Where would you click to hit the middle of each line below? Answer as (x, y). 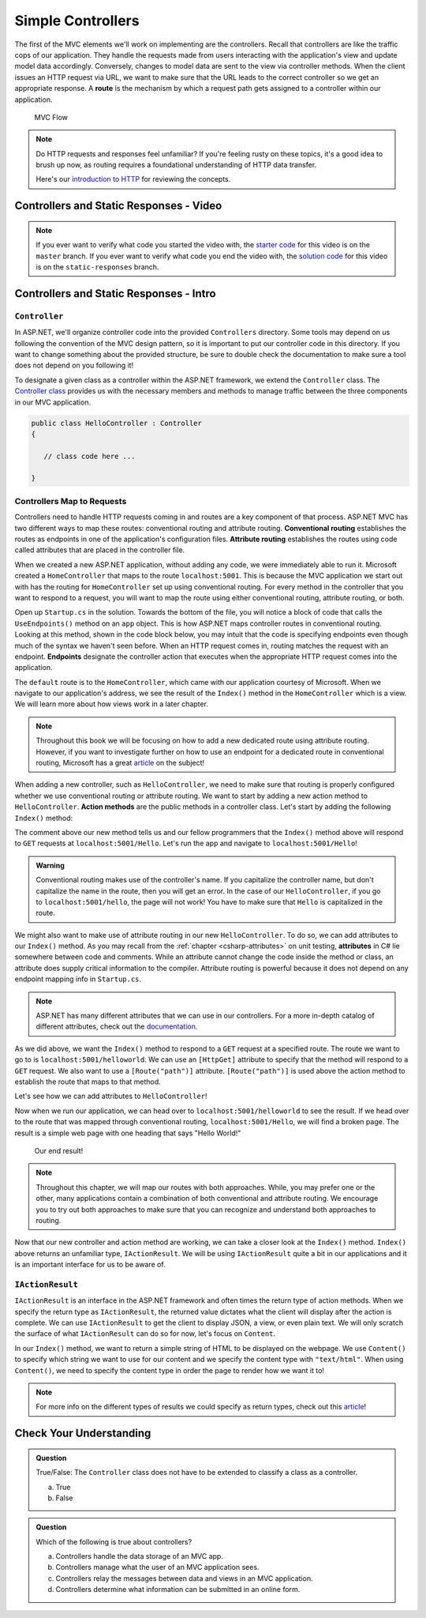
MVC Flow (51, 117)
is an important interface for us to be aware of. (90, 1265)
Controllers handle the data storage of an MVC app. (140, 1556)
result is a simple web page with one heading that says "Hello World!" (128, 1133)
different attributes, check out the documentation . (117, 1026)
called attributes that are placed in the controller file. (100, 550)
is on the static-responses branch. (97, 267)
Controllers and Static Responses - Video (118, 206)
